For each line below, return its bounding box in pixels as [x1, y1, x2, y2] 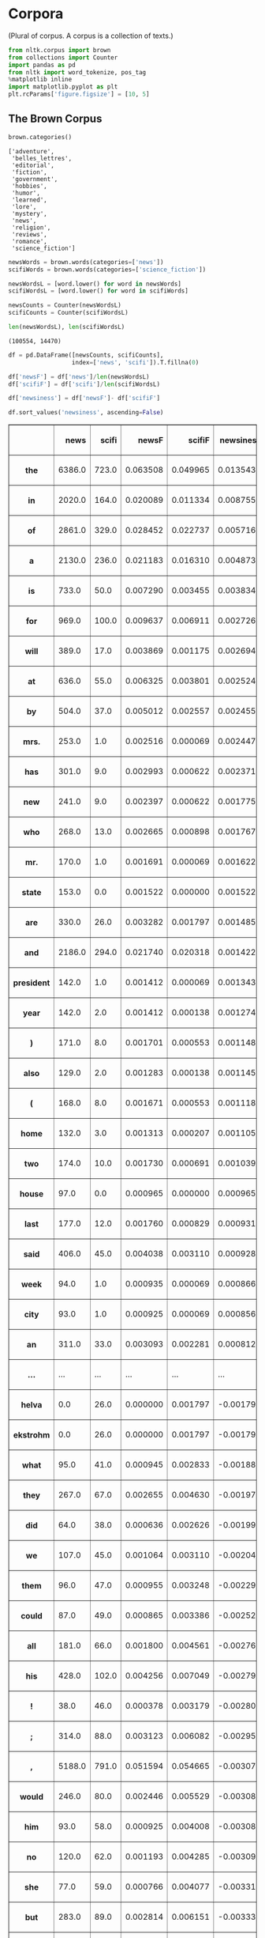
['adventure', [8, 147, 55, 155]
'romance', [11, 237, 47, 245]
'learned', [11, 195, 47, 204]
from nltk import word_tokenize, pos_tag [8, 68, 147, 76]
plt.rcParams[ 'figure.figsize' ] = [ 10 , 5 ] [8, 90, 150, 99]
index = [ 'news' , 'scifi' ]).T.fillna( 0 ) [71, 358, 200, 366]
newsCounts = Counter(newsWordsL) [8, 301, 122, 309]
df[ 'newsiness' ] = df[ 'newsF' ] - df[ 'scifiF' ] [8, 395, 160, 402]
